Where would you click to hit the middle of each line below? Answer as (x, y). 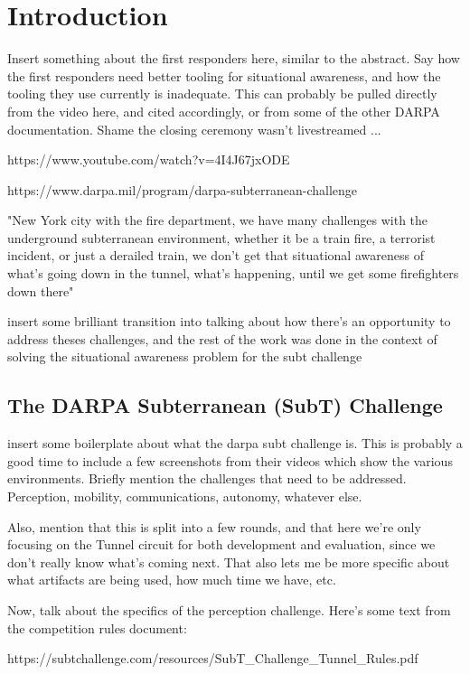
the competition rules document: (97, 627)
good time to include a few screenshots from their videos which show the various (230, 460)
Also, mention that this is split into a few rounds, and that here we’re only (214, 526)
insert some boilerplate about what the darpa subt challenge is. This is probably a (235, 443)
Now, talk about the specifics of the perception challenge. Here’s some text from (229, 609)
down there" (41, 290)
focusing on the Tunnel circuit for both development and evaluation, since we (221, 544)
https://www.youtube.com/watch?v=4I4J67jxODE (149, 159)
